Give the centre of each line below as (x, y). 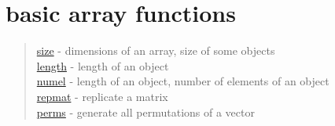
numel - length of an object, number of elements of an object (183, 81)
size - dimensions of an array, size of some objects (156, 50)
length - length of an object (103, 65)
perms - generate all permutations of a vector (145, 112)
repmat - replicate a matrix (102, 96)
